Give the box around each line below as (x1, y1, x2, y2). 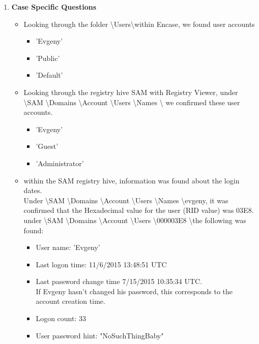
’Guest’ (36, 141, 59, 151)
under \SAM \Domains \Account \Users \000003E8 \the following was (23, 214, 246, 225)
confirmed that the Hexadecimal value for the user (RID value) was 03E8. (23, 205, 254, 215)
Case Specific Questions (11, 2, 97, 12)
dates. (23, 185, 42, 196)
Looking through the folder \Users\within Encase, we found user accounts (23, 18, 255, 29)
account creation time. (36, 296, 105, 306)
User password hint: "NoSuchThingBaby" (36, 330, 164, 340)
